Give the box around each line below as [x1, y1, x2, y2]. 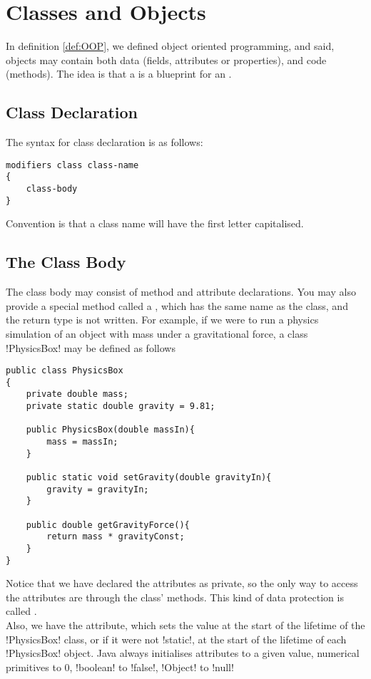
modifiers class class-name [6, 160, 139, 170]
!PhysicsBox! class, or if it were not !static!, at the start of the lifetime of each [6, 631, 347, 646]
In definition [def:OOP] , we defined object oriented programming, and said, [6, 38, 335, 53]
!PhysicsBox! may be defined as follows [6, 340, 176, 355]
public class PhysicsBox [6, 366, 123, 376]
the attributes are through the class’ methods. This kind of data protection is [6, 589, 344, 604]
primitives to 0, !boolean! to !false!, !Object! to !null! [6, 659, 234, 674]
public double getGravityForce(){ [26, 519, 190, 530]
